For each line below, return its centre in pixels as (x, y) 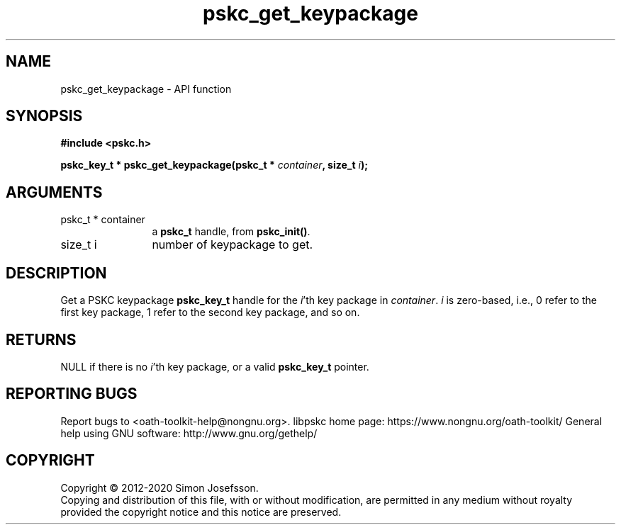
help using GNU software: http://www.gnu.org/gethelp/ (189, 433)
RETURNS (41, 339)
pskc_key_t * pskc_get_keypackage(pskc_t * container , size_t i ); (214, 165)
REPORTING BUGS (72, 394)
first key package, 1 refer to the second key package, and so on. (210, 312)
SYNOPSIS (44, 116)
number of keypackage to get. (233, 245)
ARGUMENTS (54, 192)
